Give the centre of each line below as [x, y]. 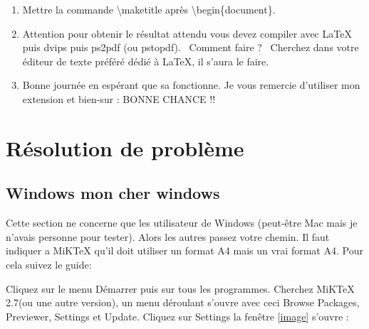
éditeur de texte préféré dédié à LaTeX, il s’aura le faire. [146, 61]
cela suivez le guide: [49, 264]
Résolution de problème [125, 147]
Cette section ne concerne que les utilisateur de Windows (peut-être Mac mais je [182, 223]
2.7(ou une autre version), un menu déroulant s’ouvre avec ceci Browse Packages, [183, 302]
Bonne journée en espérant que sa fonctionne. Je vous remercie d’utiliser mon [191, 85]
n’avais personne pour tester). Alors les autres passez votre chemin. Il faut [168, 236]
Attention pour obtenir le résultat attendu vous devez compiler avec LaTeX [187, 33]
